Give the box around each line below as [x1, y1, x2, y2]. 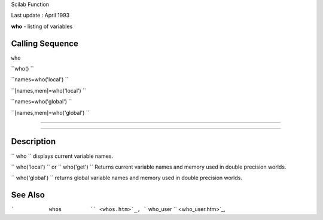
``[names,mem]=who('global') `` [11, 109, 90, 116]
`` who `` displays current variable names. [11, 152, 114, 160]
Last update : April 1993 [11, 12, 70, 19]
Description [11, 136, 56, 146]
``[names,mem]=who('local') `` [11, 87, 87, 94]
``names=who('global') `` [11, 98, 72, 105]
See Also [11, 190, 45, 200]
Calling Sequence [11, 38, 79, 48]
